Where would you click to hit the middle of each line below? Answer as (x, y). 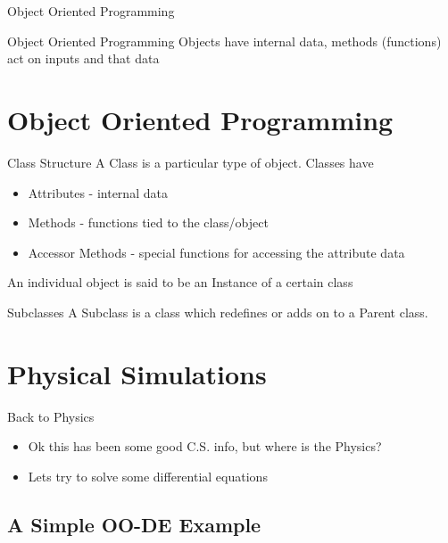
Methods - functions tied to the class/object (148, 222)
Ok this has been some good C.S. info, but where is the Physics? (205, 446)
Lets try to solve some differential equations (148, 476)
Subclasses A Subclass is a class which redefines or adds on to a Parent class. (218, 312)
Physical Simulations (137, 373)
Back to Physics (51, 416)
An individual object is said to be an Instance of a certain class (180, 282)
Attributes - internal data (98, 192)
